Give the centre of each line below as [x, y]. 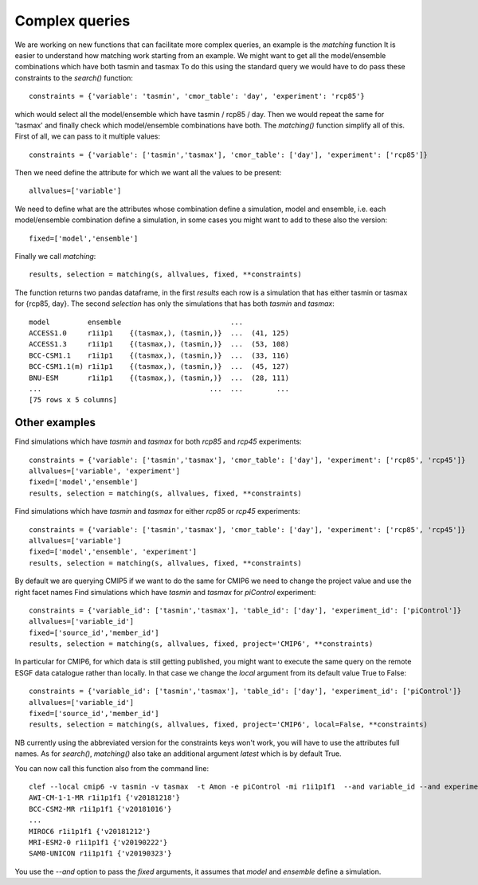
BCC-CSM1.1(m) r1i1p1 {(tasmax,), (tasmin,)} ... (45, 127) [159, 367]
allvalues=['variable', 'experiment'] [105, 471]
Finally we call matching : [55, 256]
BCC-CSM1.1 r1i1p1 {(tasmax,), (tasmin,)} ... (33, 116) [159, 355]
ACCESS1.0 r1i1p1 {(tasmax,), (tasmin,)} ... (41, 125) [159, 333]
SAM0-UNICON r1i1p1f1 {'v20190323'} [100, 854]
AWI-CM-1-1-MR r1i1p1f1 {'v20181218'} [105, 798]
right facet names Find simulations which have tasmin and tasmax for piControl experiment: [165, 592]
